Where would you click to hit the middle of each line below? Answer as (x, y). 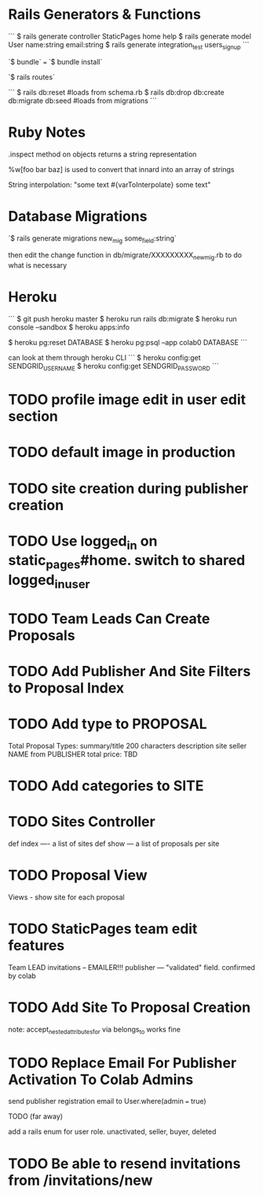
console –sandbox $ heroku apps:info (69, 327)
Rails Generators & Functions (105, 15)
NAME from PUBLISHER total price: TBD (73, 754)
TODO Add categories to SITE (106, 786)
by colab (22, 976)
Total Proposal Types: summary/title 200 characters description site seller (128, 745)
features (37, 946)
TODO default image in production (122, 452)
